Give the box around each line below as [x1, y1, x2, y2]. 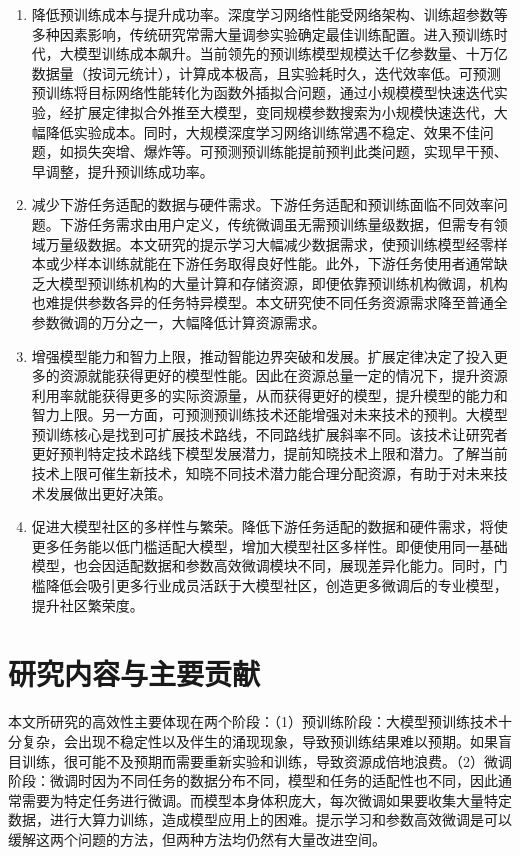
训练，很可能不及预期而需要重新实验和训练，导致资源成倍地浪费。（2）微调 [21, 750, 512, 771]
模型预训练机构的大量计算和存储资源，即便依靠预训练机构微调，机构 [59, 272, 508, 293]
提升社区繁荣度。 [31, 594, 144, 615]
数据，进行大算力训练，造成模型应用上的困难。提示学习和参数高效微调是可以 [8, 809, 512, 830]
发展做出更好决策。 [45, 482, 172, 503]
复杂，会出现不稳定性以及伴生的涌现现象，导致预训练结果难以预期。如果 [21, 730, 498, 751]
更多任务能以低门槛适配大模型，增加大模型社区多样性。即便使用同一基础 [31, 535, 508, 556]
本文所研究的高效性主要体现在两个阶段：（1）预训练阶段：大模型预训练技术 [8, 711, 498, 732]
